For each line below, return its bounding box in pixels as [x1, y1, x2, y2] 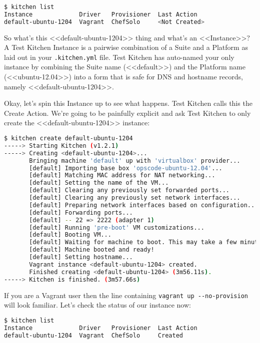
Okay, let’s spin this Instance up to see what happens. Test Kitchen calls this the [4, 98, 252, 108]
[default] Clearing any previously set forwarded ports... [29, 187, 230, 194]
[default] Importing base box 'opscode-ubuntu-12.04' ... [29, 164, 222, 172]
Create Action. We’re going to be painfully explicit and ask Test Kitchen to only [4, 107, 251, 118]
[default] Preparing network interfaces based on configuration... [29, 201, 258, 209]
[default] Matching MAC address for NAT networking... [29, 172, 215, 179]
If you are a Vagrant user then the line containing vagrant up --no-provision [4, 290, 248, 300]
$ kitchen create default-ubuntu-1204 [4, 135, 133, 142]
